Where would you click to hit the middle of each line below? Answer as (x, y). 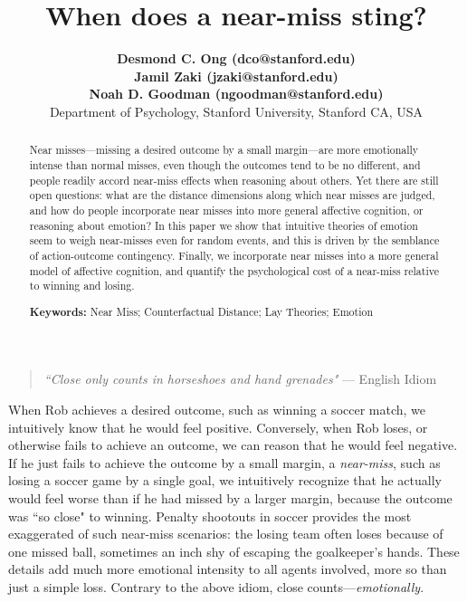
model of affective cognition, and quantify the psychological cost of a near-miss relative (234, 270)
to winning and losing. (82, 286)
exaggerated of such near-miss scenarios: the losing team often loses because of (226, 534)
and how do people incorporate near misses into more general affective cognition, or (226, 210)
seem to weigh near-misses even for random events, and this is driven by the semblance (234, 240)
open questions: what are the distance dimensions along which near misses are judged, (232, 195)
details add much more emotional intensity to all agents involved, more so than (228, 569)
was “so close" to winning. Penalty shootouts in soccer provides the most (210, 516)
